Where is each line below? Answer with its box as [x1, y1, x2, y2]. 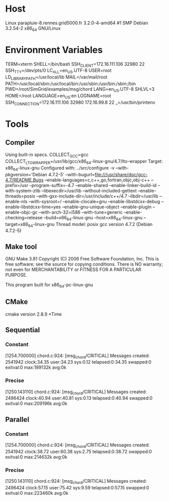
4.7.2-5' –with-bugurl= [48, 171, 95, 177]
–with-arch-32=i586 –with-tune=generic [38, 209, 123, 215]
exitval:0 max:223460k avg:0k [5, 490, 69, 496]
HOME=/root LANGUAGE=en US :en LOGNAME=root [5, 92, 111, 100]
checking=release [5, 214, 43, 220]
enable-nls [5, 198, 28, 204]
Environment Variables [5, 44, 103, 56]
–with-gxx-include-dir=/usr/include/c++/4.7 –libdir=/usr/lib [36, 193, 159, 199]
